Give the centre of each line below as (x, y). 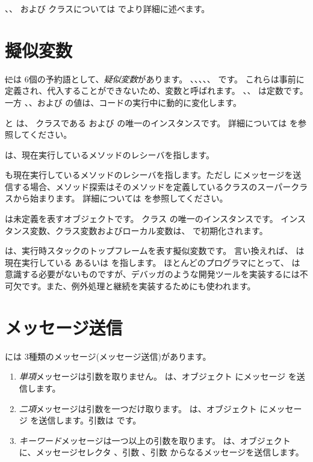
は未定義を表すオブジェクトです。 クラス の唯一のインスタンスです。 (141, 219)
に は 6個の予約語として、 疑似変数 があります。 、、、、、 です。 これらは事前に (155, 79)
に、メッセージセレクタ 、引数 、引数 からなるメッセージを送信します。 (161, 452)
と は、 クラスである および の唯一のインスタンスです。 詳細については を (151, 122)
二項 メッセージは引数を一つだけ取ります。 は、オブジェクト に (144, 408)
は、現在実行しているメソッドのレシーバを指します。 (110, 154)
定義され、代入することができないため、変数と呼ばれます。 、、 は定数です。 (156, 91)
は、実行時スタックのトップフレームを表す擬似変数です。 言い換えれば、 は (155, 251)
